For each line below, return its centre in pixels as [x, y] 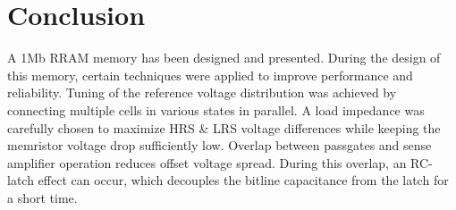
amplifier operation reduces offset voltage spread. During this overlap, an [207, 162]
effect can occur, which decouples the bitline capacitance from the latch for [243, 180]
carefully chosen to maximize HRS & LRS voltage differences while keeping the [224, 127]
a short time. [42, 197]
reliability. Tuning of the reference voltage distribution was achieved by [202, 92]
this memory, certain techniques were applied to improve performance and [210, 75]
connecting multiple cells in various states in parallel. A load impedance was [216, 109]
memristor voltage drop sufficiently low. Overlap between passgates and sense [220, 145]
